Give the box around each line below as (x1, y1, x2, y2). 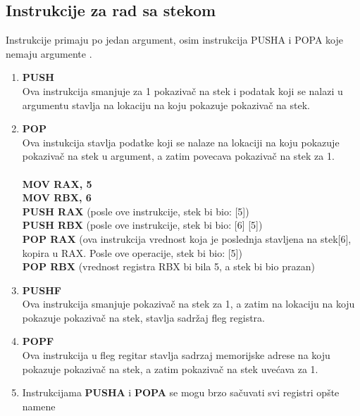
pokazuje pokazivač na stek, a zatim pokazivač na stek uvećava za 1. (22, 361, 318, 376)
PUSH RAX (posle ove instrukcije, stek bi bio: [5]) (22, 203, 249, 218)
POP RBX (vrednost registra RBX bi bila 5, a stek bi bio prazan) (22, 259, 315, 274)
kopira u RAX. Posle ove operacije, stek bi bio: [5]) (22, 245, 242, 260)
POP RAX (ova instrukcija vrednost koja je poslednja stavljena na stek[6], (22, 231, 352, 246)
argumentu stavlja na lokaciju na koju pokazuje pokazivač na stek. (22, 97, 310, 112)
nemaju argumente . (6, 46, 92, 61)
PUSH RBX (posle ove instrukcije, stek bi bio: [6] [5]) (22, 218, 263, 232)
